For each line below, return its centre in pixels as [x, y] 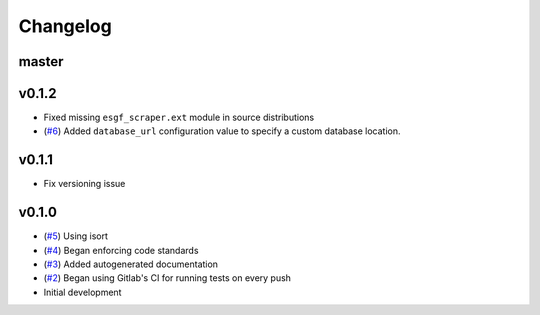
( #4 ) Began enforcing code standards [121, 250]
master [41, 61]
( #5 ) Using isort [76, 236]
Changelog [65, 26]
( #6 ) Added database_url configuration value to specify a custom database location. [222, 131]
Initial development [82, 292]
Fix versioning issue [84, 184]
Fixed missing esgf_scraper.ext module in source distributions [179, 117]
